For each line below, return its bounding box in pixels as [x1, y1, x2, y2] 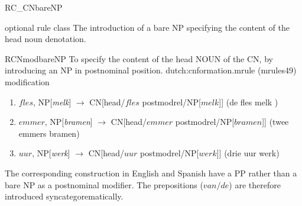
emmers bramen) [18, 127, 80, 139]
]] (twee [262, 115, 289, 128]
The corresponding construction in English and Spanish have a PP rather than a [5, 166, 297, 179]
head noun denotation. [5, 33, 86, 45]
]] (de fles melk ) [219, 95, 278, 108]
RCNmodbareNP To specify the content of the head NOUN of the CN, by [5, 52, 273, 65]
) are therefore [229, 178, 281, 191]
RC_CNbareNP [5, 1, 63, 13]
